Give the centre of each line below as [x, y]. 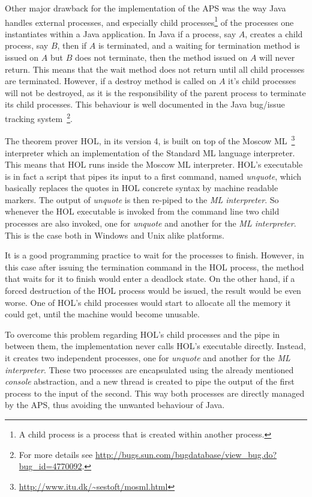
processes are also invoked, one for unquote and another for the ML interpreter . [151, 223]
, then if [72, 45]
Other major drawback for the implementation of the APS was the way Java [145, 8]
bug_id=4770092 [50, 466]
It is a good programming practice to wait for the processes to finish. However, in [154, 255]
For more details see [56, 454]
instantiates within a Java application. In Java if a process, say [121, 33]
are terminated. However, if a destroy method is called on [111, 81]
